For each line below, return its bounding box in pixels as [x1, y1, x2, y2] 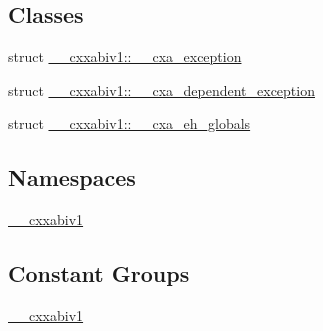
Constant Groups [8, 258, 190, 289]
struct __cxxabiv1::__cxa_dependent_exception [8, 79, 315, 100]
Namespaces [8, 162, 136, 193]
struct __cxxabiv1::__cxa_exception [8, 46, 242, 67]
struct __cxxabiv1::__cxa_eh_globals [8, 113, 251, 134]
